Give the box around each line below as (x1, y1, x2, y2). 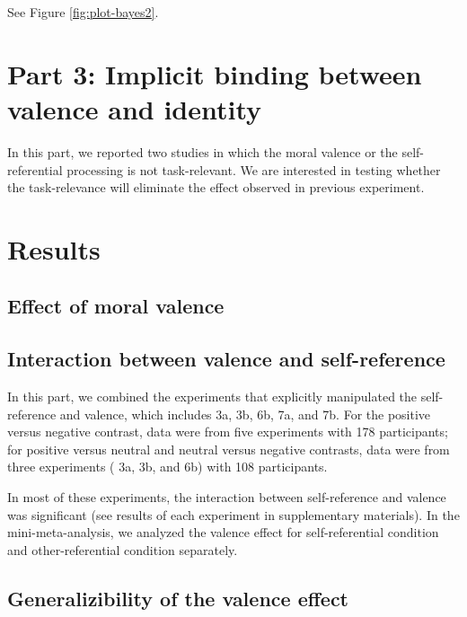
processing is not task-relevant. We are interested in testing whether (66, 160, 441, 179)
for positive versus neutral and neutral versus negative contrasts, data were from (7, 439, 450, 458)
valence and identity (7, 90, 262, 127)
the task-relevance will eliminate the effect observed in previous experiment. (7, 178, 425, 197)
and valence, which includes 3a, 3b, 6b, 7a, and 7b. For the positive (59, 404, 431, 423)
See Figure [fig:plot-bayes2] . (7, 3, 159, 21)
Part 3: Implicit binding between (7, 55, 422, 92)
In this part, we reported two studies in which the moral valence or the (7, 142, 398, 161)
